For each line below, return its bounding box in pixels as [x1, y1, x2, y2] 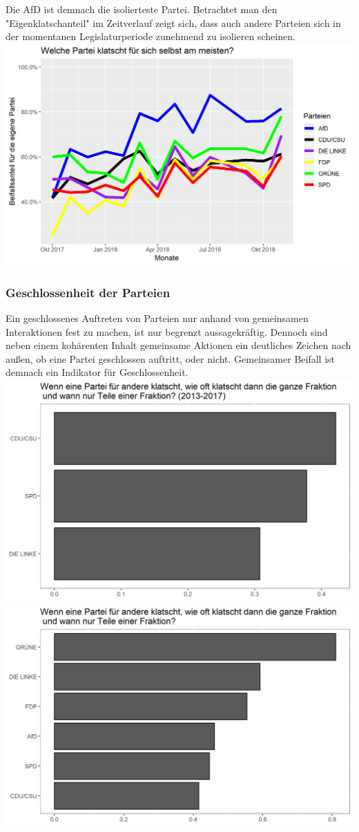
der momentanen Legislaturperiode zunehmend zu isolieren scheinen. [6, 29, 295, 44]
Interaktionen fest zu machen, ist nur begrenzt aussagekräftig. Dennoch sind [6, 324, 328, 339]
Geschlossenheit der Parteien [6, 283, 171, 301]
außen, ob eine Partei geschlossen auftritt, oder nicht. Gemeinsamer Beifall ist [6, 351, 336, 366]
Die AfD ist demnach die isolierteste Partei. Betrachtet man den [6, 2, 278, 16]
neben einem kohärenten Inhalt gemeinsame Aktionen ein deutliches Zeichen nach [6, 338, 351, 352]
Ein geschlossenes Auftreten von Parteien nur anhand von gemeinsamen [6, 310, 309, 325]
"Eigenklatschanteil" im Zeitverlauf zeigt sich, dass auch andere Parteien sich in [6, 15, 341, 30]
